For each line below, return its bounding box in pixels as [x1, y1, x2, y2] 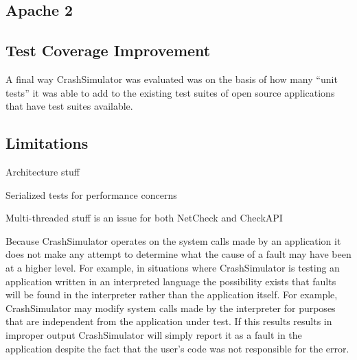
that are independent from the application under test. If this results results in [5, 314, 332, 328]
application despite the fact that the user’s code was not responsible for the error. [5, 341, 349, 355]
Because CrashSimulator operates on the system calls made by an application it [5, 233, 341, 248]
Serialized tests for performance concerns [5, 187, 177, 202]
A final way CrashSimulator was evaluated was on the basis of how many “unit [5, 71, 338, 86]
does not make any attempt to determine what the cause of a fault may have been [5, 247, 352, 261]
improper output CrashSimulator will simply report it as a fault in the [5, 327, 302, 341]
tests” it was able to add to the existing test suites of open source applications [5, 85, 335, 99]
